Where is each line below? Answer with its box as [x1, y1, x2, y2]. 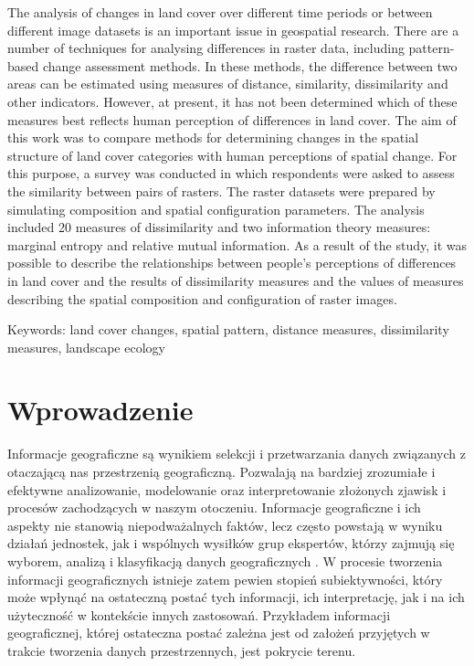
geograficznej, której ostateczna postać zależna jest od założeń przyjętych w [7, 623, 430, 642]
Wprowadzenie [7, 391, 194, 428]
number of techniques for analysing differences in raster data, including [7, 38, 405, 58]
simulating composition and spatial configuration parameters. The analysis [7, 199, 425, 218]
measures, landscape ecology [7, 337, 165, 356]
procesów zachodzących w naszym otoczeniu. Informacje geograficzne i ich [7, 498, 421, 517]
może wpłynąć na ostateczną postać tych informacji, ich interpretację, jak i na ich [7, 587, 465, 607]
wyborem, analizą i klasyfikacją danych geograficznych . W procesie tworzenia [7, 551, 443, 570]
